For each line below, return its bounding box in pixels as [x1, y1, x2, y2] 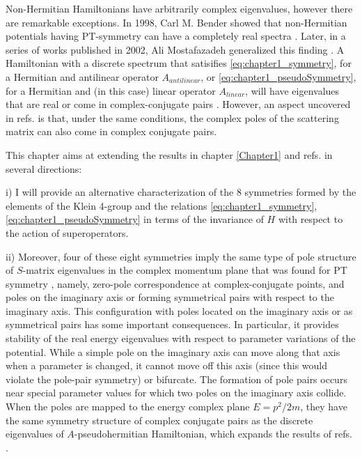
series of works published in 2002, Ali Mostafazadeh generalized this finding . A [6, 42, 345, 56]
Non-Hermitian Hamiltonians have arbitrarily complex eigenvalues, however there [6, 1, 353, 15]
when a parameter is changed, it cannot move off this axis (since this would [6, 358, 328, 373]
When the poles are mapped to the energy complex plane [6, 399, 250, 414]
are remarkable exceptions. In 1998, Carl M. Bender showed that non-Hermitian [6, 15, 347, 29]
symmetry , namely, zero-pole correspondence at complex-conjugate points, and [6, 276, 345, 291]
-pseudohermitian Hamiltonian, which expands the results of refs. [74, 426, 352, 441]
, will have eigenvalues [245, 83, 340, 98]
